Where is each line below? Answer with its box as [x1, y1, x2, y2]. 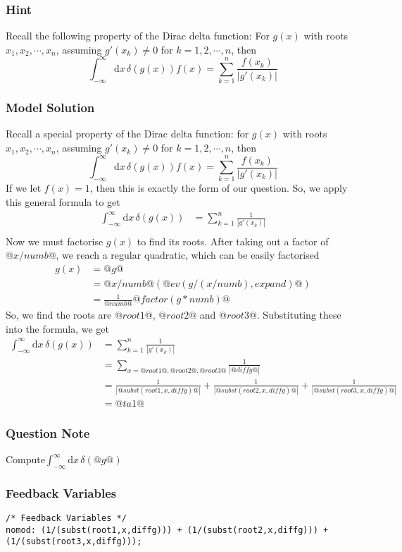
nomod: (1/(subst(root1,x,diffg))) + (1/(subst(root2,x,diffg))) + [6, 525, 329, 535]
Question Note [6, 424, 90, 441]
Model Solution [6, 99, 95, 116]
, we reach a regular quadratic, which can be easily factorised [56, 247, 320, 262]
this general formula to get [6, 195, 120, 209]
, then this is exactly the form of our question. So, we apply [89, 180, 348, 195]
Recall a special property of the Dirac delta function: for [6, 126, 249, 141]
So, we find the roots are [6, 307, 112, 322]
